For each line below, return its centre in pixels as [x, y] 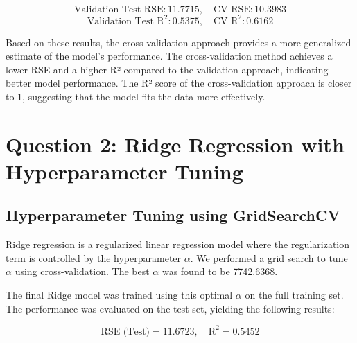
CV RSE [232, 10]
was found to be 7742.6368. [220, 271]
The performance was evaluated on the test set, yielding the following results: [170, 308]
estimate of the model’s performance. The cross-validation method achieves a [169, 56]
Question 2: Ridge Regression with [175, 144]
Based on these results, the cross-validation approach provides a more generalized [178, 42]
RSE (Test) [125, 332]
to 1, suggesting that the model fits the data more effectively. [136, 96]
